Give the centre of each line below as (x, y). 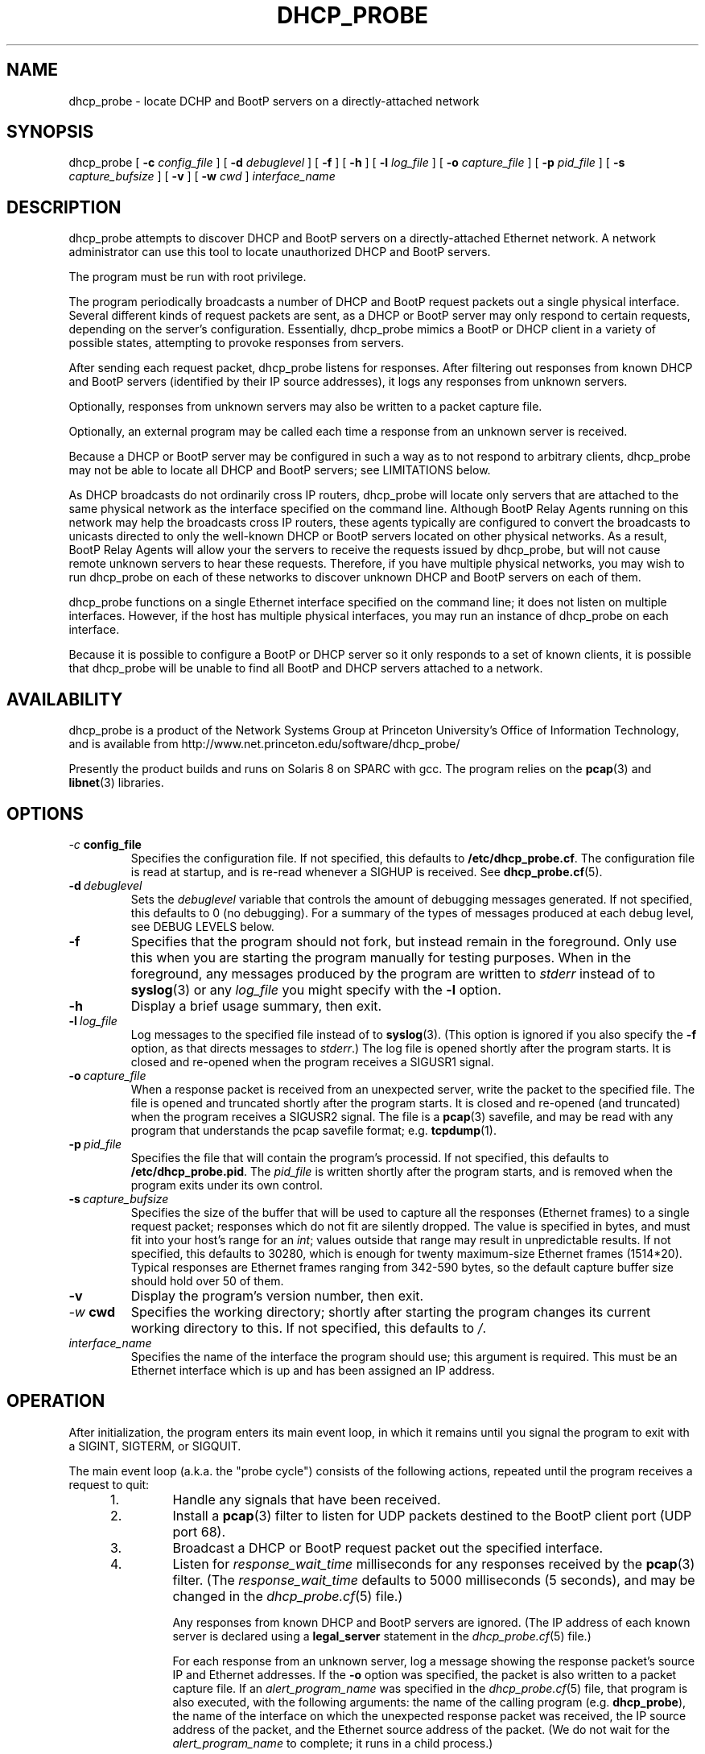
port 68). (199, 1531)
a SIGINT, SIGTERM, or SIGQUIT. (155, 1446)
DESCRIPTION (64, 207)
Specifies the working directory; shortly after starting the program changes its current (391, 1311)
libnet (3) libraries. (116, 783)
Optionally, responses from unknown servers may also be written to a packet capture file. (305, 407)
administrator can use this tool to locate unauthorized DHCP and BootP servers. (280, 252)
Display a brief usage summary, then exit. (256, 1005)
